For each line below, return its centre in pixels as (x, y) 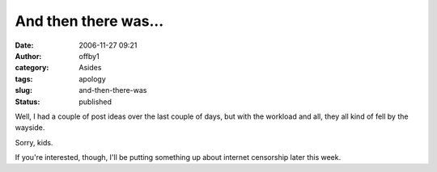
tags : (24, 79)
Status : (28, 102)
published (95, 102)
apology (93, 79)
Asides (90, 68)
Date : (24, 45)
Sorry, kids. (34, 142)
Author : (28, 56)
